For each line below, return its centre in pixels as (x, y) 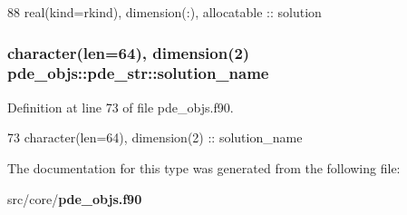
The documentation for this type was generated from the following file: (204, 167)
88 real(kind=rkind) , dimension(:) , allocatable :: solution (165, 12)
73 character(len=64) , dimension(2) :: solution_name (155, 137)
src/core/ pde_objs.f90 (75, 198)
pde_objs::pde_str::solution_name (138, 73)
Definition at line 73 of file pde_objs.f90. (121, 107)
